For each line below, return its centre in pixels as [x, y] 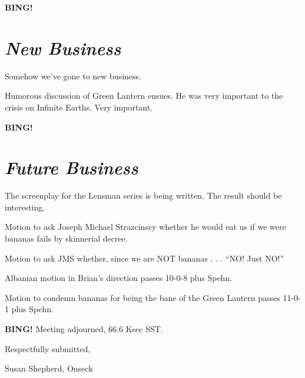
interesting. [25, 207]
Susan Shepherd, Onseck [49, 368]
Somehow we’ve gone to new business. [73, 76]
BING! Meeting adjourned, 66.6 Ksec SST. [84, 328]
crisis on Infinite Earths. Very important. [79, 107]
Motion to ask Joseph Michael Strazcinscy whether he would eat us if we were [145, 227]
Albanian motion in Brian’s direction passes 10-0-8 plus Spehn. [119, 278]
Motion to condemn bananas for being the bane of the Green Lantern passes [142, 297]
